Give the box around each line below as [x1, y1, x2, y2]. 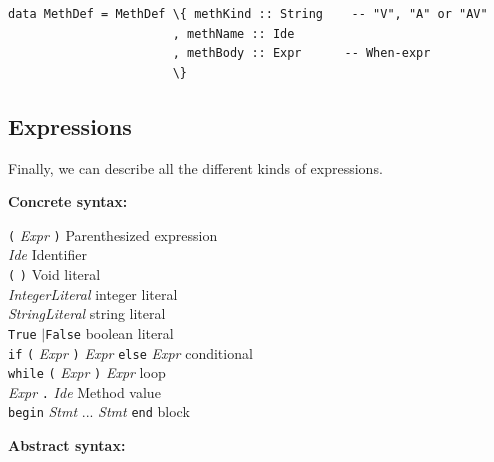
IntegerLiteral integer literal [8, 283, 178, 304]
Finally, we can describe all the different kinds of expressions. [8, 157, 383, 178]
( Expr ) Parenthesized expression [8, 224, 218, 245]
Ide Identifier [8, 244, 87, 265]
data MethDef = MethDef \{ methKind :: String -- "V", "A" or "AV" [8, 7, 488, 21]
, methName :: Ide [172, 26, 295, 41]
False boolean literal [45, 322, 174, 343]
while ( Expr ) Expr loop [8, 362, 166, 383]
